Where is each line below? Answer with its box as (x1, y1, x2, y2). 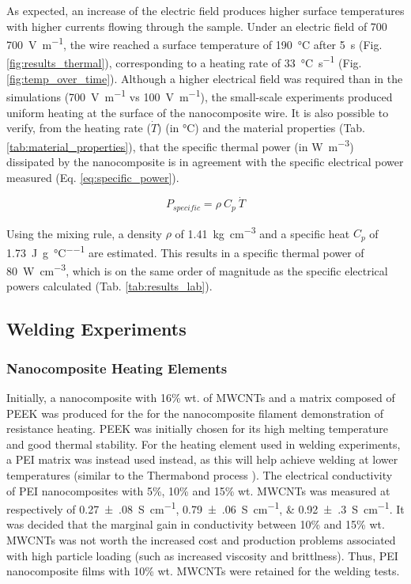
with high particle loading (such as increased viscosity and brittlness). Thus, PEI (6, 547, 398, 563)
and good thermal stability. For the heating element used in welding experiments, (6, 435, 401, 452)
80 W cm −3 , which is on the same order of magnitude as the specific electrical (6, 260, 388, 279)
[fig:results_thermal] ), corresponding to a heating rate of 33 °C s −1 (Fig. (6, 52, 362, 71)
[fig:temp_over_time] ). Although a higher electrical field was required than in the (6, 70, 403, 86)
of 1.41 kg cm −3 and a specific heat (175, 222, 350, 241)
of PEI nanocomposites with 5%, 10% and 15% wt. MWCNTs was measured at (6, 482, 390, 499)
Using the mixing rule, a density (6, 225, 162, 241)
